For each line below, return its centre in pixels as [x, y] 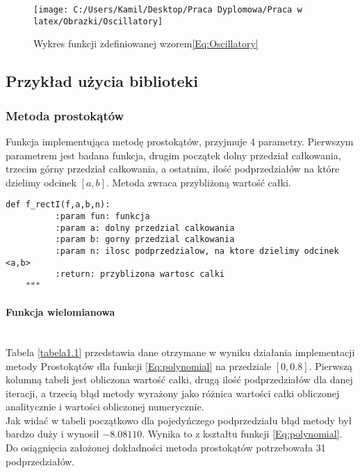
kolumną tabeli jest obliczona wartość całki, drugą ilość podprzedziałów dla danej [179, 379]
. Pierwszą [331, 366]
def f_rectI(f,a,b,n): [58, 205]
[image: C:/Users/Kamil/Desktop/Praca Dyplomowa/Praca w [168, 10]
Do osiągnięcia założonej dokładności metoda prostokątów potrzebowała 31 [166, 448]
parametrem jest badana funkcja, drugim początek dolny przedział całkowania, [173, 155]
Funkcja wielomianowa [60, 312]
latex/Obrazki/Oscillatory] [98, 21]
